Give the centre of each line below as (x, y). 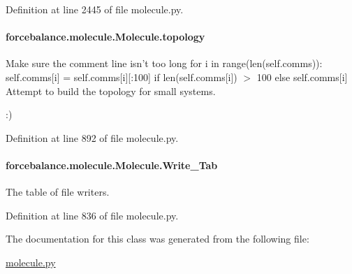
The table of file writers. (58, 192)
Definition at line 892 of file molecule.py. (92, 137)
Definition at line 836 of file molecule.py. (92, 215)
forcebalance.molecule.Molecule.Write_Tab (112, 165)
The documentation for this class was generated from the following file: (157, 239)
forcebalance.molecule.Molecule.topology (105, 37)
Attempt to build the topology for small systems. (111, 91)
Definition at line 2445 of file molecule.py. (95, 9)
